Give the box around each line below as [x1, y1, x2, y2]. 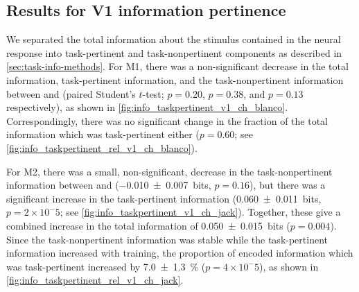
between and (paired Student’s [6, 86, 136, 101]
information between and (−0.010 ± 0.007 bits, [6, 178, 211, 192]
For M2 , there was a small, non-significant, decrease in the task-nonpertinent [6, 164, 333, 178]
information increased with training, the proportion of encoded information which [6, 246, 353, 260]
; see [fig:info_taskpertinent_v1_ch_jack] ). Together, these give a [60, 205, 341, 219]
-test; [142, 86, 164, 101]
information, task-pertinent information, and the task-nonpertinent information [6, 72, 344, 87]
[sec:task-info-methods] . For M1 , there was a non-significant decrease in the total [6, 59, 349, 74]
